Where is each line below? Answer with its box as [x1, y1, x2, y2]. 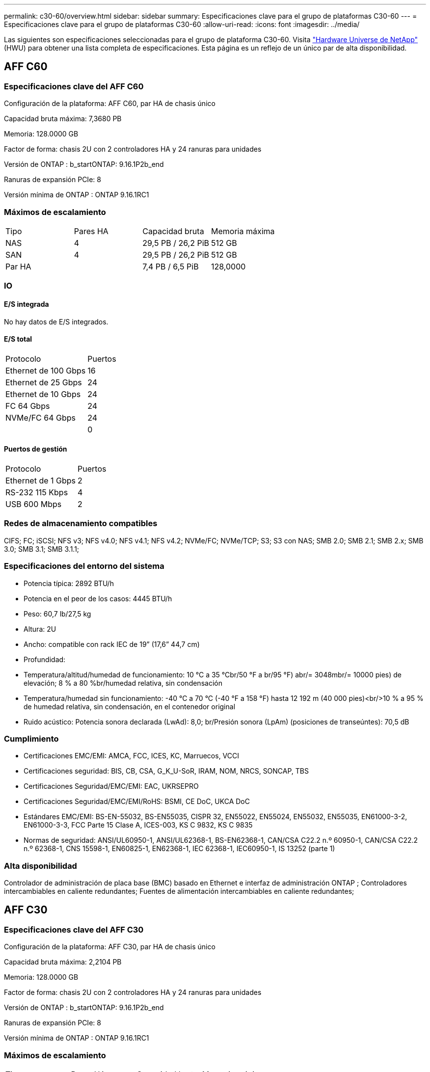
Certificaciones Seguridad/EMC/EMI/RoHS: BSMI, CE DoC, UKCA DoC [24, 797, 250, 806]
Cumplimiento [4, 733, 59, 744]
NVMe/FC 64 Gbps [5, 412, 76, 423]
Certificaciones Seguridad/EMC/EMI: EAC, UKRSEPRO [24, 782, 199, 791]
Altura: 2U [24, 624, 56, 633]
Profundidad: [24, 655, 66, 664]
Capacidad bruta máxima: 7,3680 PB [4, 114, 122, 123]
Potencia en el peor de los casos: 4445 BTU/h [24, 594, 172, 603]
